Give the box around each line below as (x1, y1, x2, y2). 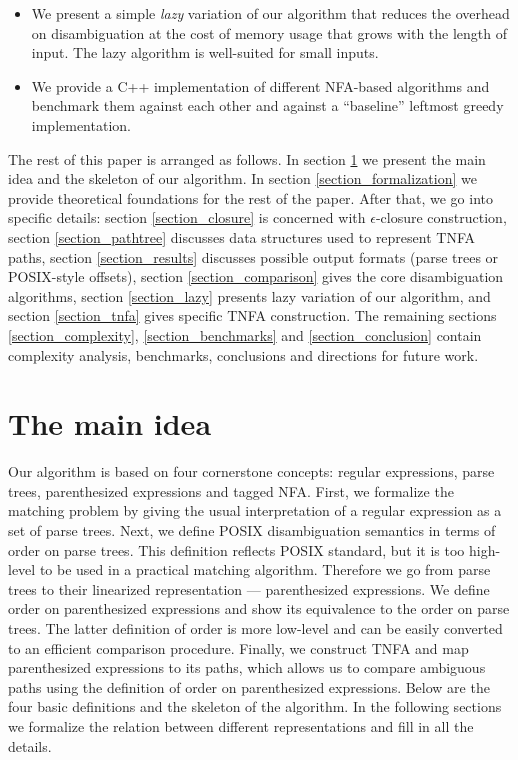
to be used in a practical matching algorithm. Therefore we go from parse (39, 559, 491, 580)
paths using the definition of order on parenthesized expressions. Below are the (8, 676, 490, 697)
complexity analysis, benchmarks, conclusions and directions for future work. (8, 344, 479, 365)
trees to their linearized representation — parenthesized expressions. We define (8, 578, 490, 599)
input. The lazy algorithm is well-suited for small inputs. (31, 42, 379, 63)
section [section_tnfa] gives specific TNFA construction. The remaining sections (8, 305, 497, 326)
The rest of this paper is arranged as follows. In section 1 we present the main (8, 148, 486, 169)
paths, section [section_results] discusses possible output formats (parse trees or (8, 246, 499, 267)
